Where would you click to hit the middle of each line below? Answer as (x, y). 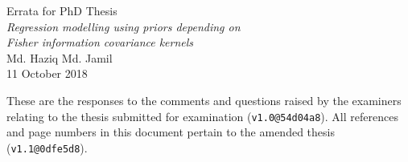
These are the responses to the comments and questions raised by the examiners (204, 100)
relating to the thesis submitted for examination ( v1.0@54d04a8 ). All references (202, 116)
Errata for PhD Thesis (62, 10)
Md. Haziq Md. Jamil (60, 57)
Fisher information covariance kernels (100, 42)
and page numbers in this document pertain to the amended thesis (171, 132)
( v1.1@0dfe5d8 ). (47, 147)
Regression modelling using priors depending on (124, 26)
